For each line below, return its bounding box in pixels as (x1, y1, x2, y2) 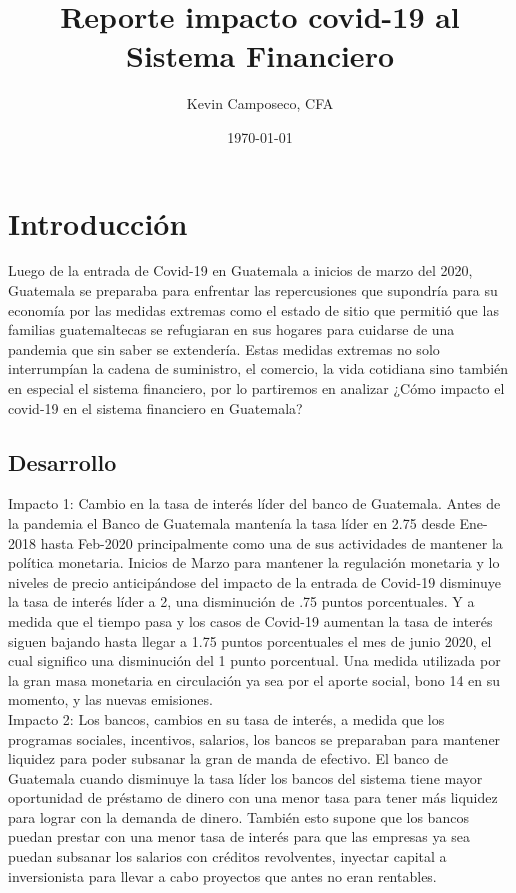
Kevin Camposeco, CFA (186, 93, 334, 114)
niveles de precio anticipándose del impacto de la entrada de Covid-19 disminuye (8, 571, 502, 592)
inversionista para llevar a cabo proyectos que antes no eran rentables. (8, 865, 437, 886)
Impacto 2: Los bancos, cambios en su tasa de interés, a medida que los (8, 708, 445, 729)
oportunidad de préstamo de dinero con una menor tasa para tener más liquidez (8, 787, 498, 808)
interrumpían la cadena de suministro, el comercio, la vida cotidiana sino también (8, 358, 509, 379)
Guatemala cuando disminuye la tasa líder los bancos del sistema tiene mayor (8, 767, 483, 788)
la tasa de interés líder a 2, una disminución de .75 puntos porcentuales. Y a (8, 591, 475, 612)
